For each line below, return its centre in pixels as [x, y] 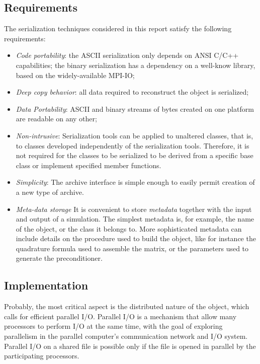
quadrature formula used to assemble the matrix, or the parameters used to [132, 248]
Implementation [46, 285]
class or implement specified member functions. [89, 165]
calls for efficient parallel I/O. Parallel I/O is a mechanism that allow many [120, 316]
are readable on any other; [56, 119]
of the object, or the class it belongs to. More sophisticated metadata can [129, 228]
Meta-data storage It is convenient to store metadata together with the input [134, 209]
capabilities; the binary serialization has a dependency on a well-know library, [136, 65]
